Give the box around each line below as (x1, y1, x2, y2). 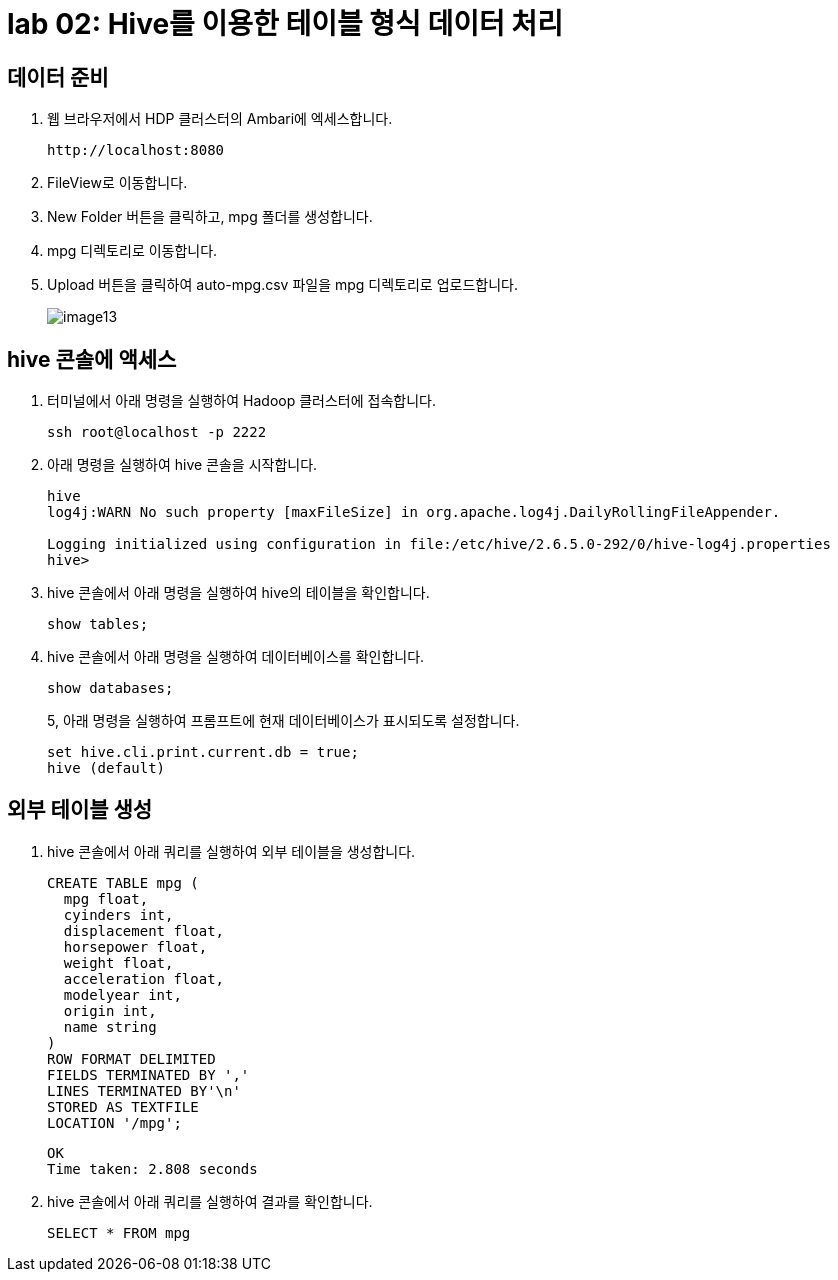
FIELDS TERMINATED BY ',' (47, 1066, 250, 1083)
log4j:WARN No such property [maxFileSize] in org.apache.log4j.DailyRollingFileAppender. (47, 504, 781, 521)
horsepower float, (63, 938, 208, 955)
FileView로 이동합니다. (47, 174, 188, 192)
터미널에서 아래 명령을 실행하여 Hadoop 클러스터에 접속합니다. (47, 392, 436, 410)
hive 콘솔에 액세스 (7, 346, 177, 372)
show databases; (47, 680, 174, 697)
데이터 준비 (7, 64, 109, 90)
